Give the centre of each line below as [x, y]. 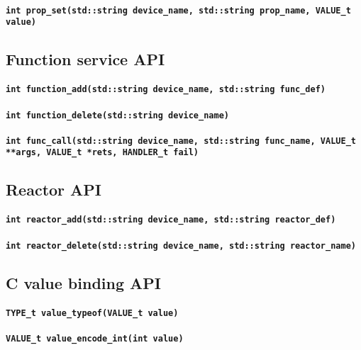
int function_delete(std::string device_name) [117, 115]
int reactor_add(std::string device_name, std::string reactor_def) [171, 220]
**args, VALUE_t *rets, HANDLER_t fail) [102, 153]
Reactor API [54, 190]
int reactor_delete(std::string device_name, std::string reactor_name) [181, 245]
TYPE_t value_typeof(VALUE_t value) [92, 313]
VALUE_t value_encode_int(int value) [95, 339]
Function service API [85, 59]
